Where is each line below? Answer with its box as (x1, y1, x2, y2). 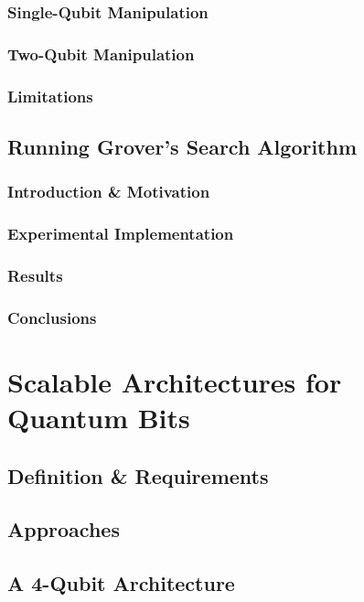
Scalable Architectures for (7, 362, 342, 400)
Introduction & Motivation (7, 180, 210, 203)
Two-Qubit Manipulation (7, 42, 195, 65)
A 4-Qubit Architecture (7, 569, 235, 597)
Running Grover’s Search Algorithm (7, 132, 358, 160)
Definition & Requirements (7, 461, 269, 489)
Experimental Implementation (7, 222, 234, 245)
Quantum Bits (7, 399, 190, 436)
